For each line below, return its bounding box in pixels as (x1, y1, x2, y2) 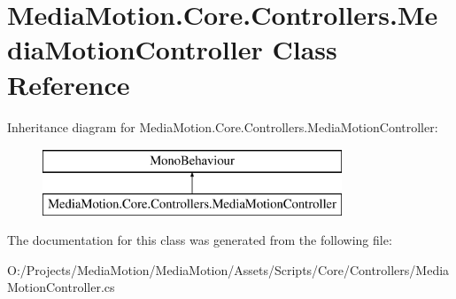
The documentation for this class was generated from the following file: (7, 231, 392, 249)
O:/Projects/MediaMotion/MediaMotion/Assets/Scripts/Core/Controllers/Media (7, 260, 450, 279)
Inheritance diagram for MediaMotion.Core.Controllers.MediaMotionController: (7, 117, 438, 136)
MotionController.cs (7, 278, 115, 296)
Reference (7, 66, 130, 102)
